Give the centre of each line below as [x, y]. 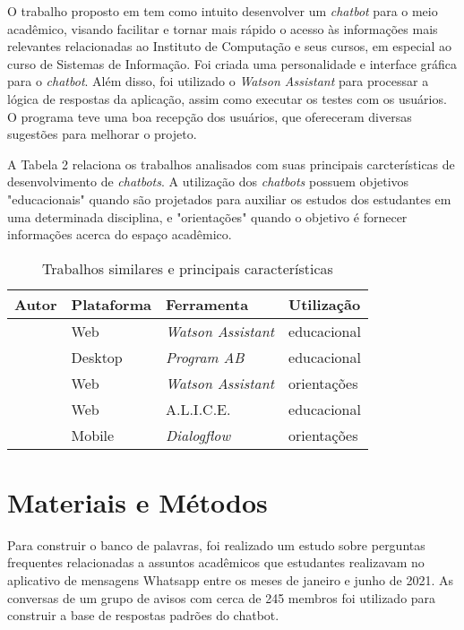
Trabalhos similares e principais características [188, 268]
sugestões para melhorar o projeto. [102, 134]
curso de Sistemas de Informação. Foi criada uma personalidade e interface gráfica [232, 63]
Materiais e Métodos [137, 501]
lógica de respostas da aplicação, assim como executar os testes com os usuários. [227, 98]
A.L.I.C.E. [198, 409]
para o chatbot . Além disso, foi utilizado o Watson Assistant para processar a [218, 81]
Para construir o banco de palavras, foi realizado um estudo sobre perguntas [216, 544]
